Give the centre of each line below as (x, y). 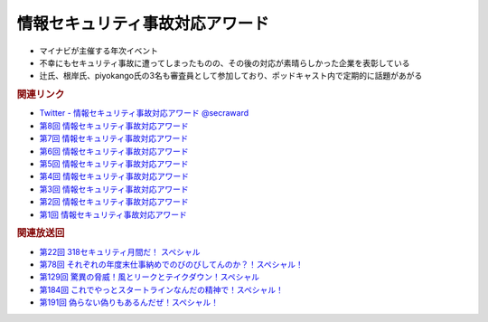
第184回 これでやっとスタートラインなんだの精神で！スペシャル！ (161, 289)
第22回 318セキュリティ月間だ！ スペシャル (120, 251)
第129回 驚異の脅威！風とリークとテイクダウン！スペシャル (150, 277)
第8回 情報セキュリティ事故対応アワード (114, 126)
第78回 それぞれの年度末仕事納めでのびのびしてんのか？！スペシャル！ (171, 264)
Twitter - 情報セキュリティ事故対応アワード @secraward (144, 113)
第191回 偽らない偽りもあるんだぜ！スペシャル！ (129, 302)
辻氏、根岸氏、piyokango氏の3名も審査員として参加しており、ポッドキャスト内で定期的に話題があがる (231, 76)
